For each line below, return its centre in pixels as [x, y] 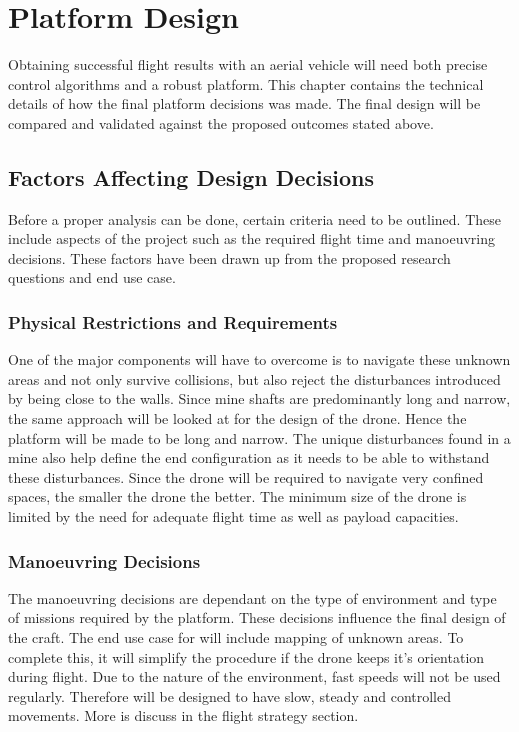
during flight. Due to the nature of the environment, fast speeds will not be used [254, 676]
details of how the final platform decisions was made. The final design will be [244, 103]
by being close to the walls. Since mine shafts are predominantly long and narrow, [259, 398]
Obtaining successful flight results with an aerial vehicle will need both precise [248, 64]
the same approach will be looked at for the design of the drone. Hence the [237, 418]
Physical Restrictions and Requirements [173, 322]
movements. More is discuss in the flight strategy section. [183, 715]
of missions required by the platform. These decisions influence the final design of [257, 617]
